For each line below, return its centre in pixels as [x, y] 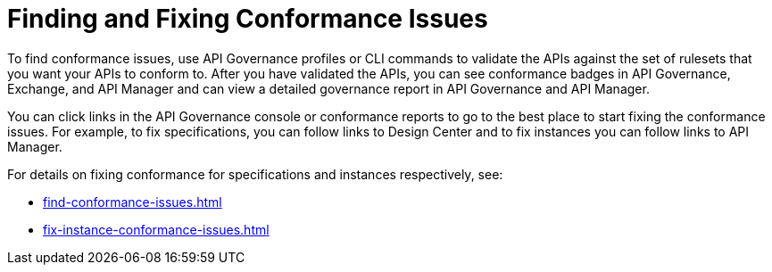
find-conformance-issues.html [133, 202]
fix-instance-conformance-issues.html [156, 229]
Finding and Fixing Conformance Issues [248, 19]
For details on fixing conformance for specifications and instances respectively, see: [255, 174]
